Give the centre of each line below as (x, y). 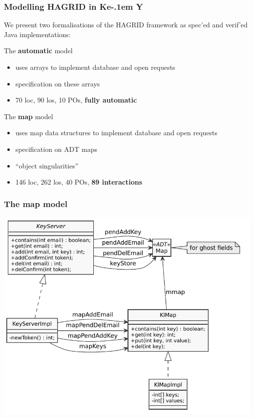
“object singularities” (47, 165)
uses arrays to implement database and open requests (95, 67)
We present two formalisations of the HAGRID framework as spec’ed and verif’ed (126, 25)
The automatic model (38, 51)
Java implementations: (37, 34)
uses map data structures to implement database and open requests (116, 133)
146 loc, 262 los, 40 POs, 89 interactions (79, 182)
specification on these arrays (58, 83)
